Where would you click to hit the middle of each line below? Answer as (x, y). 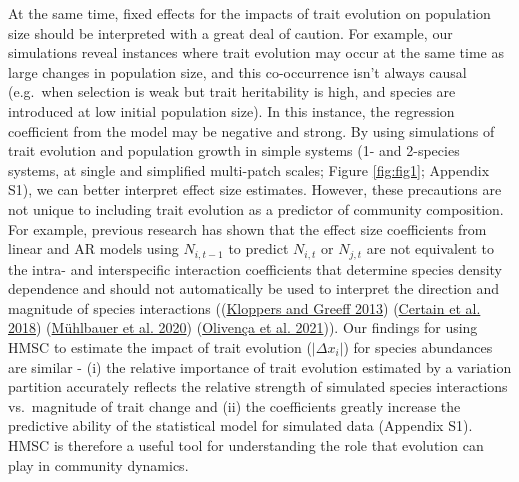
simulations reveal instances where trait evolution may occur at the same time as (256, 52)
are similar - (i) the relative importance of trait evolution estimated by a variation (260, 366)
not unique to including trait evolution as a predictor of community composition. (256, 208)
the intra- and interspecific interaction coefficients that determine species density (255, 268)
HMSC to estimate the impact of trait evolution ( (160, 346)
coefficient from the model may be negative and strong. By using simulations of (251, 130)
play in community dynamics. (98, 464)
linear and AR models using (93, 248)
